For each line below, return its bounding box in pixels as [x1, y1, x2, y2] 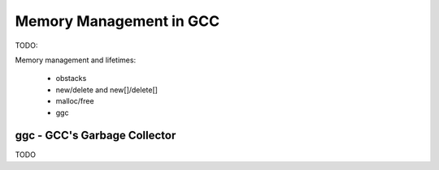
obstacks [55, 74, 87, 83]
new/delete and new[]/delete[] [55, 85, 159, 95]
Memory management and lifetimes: [15, 55, 137, 65]
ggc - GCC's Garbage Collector [15, 129, 176, 142]
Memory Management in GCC [15, 12, 219, 30]
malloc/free [55, 96, 94, 106]
